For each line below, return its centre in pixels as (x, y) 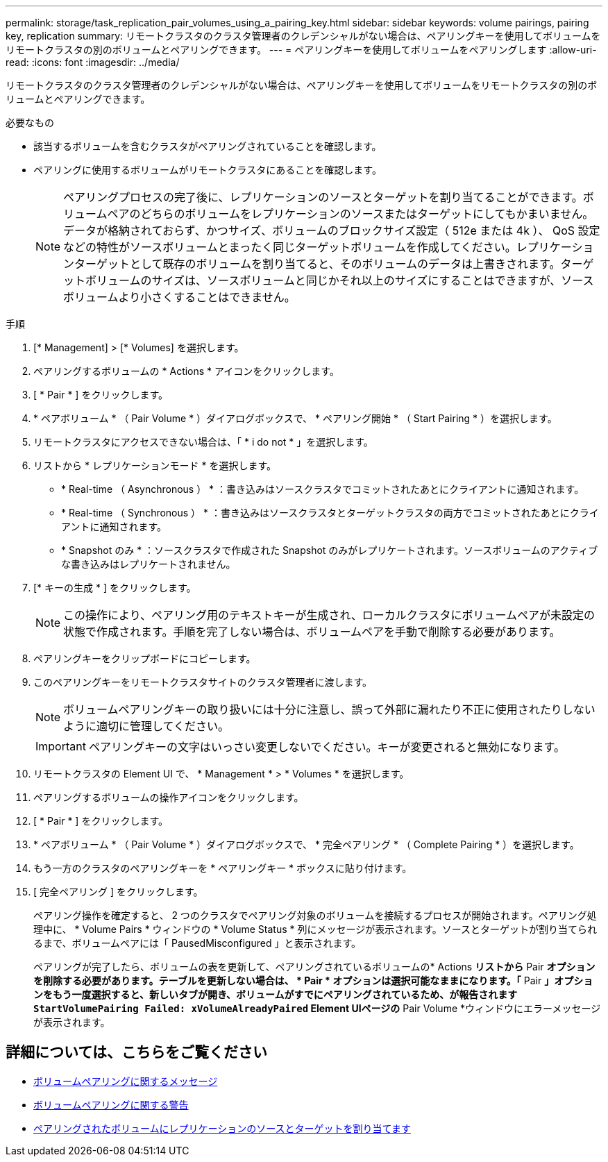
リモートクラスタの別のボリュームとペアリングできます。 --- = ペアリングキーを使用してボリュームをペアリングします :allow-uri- (301, 50)
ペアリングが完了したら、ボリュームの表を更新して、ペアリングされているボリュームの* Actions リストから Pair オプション (314, 967)
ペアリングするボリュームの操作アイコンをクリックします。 (169, 797)
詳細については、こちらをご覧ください (136, 1052)
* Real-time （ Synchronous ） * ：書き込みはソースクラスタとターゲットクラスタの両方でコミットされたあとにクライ (330, 513)
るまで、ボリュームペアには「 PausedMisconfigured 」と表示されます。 (197, 943)
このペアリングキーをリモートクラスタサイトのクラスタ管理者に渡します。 (203, 682)
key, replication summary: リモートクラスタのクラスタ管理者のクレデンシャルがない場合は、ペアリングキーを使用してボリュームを (303, 36)
